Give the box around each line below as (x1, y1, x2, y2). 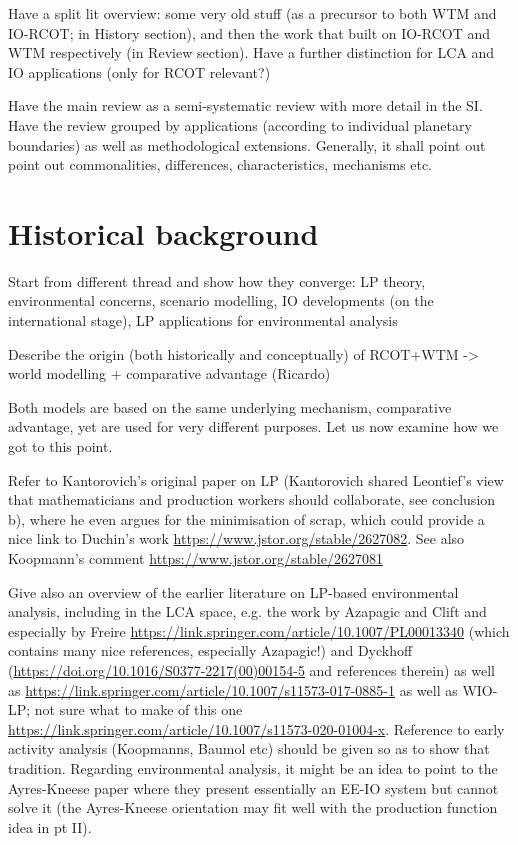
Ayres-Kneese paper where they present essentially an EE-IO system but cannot (8, 777, 499, 798)
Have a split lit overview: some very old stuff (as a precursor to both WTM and (8, 3, 497, 23)
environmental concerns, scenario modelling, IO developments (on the (8, 290, 434, 311)
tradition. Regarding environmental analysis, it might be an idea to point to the (8, 757, 498, 778)
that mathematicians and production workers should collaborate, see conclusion (8, 489, 496, 510)
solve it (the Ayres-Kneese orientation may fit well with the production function (8, 797, 498, 818)
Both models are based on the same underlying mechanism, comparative (8, 396, 452, 417)
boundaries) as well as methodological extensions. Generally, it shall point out (8, 134, 486, 155)
